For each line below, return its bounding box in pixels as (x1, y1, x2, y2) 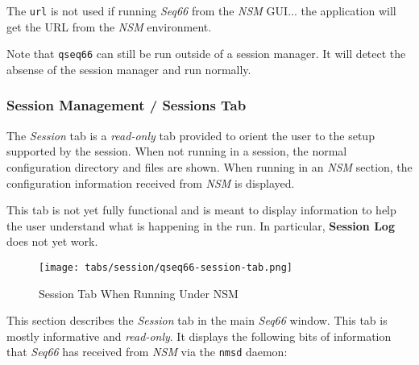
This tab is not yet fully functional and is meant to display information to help (6, 201, 396, 218)
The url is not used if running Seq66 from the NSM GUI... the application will (6, 2, 396, 19)
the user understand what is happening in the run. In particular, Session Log (6, 217, 395, 234)
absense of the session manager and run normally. (6, 60, 251, 77)
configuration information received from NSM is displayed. (6, 174, 295, 191)
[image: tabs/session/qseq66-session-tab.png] (39, 261, 292, 273)
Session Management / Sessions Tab (6, 95, 247, 115)
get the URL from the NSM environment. (6, 18, 212, 35)
